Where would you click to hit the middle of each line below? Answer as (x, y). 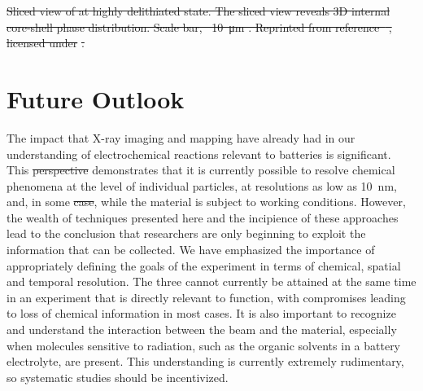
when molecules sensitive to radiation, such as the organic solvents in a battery (204, 345)
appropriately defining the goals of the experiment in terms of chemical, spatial (204, 265)
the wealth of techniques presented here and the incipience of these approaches (203, 217)
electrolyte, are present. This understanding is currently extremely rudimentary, (205, 361)
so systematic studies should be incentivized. (118, 377)
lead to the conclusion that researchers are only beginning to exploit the (186, 233)
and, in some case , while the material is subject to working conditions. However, (206, 202)
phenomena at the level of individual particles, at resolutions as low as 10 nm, (202, 185)
